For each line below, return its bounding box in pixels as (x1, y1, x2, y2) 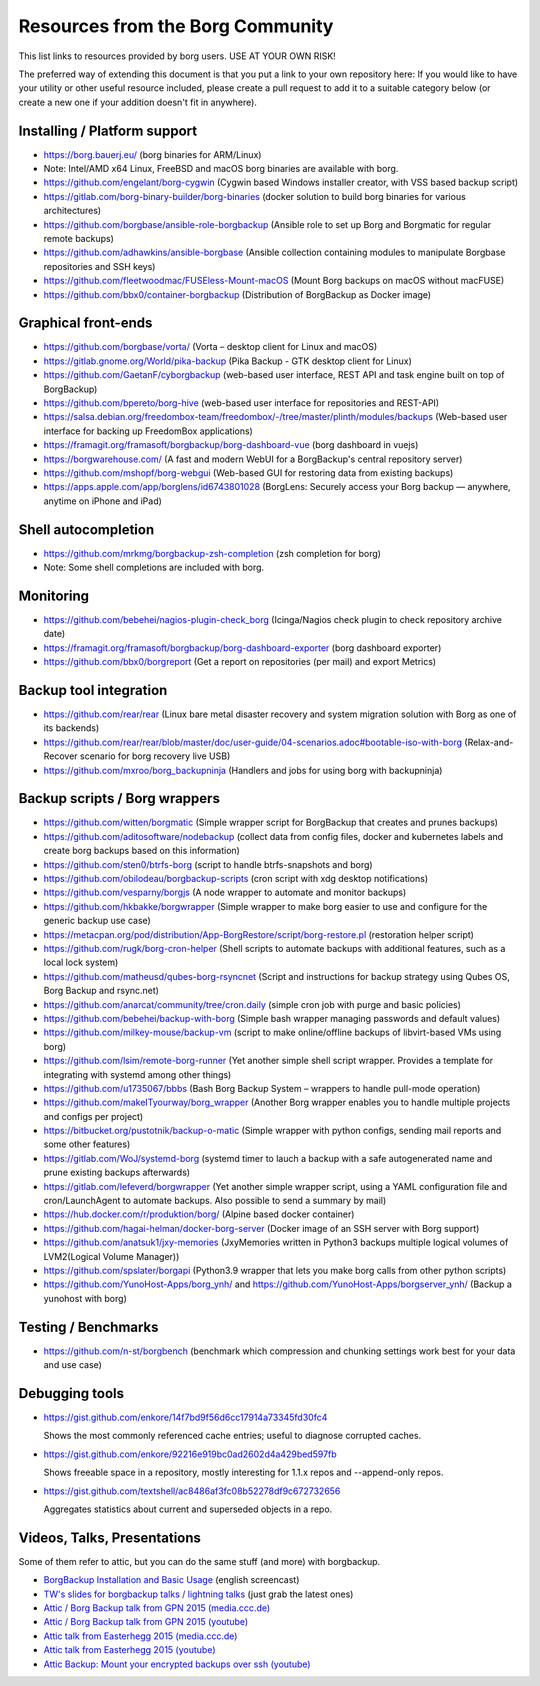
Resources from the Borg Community (18, 15, 334, 37)
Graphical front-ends (18, 315, 153, 332)
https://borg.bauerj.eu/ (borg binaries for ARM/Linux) (43, 148, 262, 160)
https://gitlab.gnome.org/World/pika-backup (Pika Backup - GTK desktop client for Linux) (43, 355, 412, 367)
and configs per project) (43, 1110, 144, 1122)
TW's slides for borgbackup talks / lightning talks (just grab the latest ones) (43, 1588, 354, 1600)
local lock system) (43, 956, 119, 969)
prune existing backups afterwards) (43, 1166, 190, 1179)
